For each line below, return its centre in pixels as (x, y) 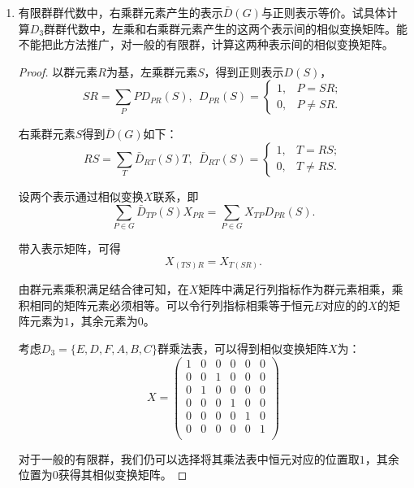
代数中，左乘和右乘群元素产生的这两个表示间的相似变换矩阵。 (232, 28)
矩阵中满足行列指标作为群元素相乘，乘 (301, 289)
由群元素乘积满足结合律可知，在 (103, 289)
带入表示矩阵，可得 (69, 248)
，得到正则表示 (244, 71)
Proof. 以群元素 (58, 71)
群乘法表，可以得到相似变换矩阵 (243, 348)
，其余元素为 (103, 321)
